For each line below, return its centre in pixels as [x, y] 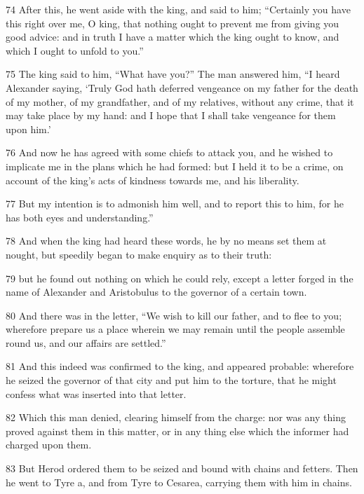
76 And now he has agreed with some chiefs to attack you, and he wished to [169, 152]
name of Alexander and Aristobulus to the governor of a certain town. [156, 292]
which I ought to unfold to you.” [75, 50]
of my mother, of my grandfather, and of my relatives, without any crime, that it [180, 101]
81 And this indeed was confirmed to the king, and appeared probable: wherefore [180, 366]
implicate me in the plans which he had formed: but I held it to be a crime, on [175, 166]
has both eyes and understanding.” [80, 217]
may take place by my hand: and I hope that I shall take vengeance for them [171, 115]
